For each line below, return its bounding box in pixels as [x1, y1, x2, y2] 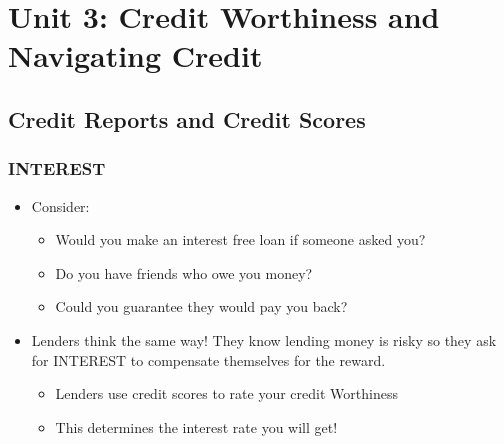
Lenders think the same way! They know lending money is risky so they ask [31, 329, 497, 350]
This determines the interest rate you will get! [55, 416, 338, 437]
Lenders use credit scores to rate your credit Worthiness [55, 383, 398, 404]
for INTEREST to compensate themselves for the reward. [31, 349, 386, 370]
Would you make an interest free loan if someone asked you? [55, 229, 426, 250]
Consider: [31, 195, 90, 216]
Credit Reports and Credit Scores [8, 103, 366, 134]
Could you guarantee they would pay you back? [55, 296, 348, 317]
